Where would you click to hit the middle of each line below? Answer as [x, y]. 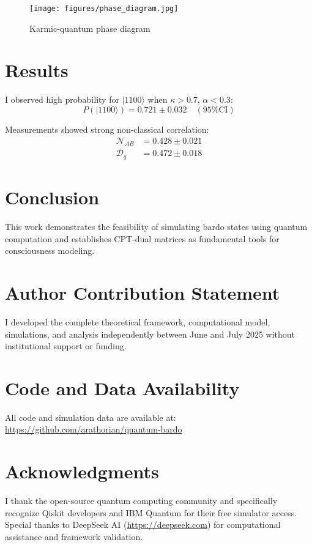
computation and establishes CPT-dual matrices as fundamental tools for [142, 238]
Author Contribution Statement [143, 292]
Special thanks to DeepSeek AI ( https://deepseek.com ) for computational [143, 525]
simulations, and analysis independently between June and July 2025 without [150, 334]
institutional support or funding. [66, 346]
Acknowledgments [82, 471]
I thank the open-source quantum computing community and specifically [141, 501]
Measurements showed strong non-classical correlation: [107, 129]
